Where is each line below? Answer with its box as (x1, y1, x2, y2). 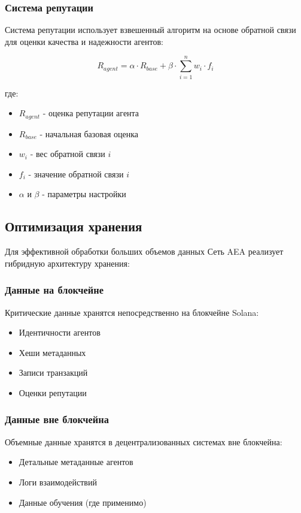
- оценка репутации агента (42, 107, 139, 119)
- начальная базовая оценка (39, 127, 139, 140)
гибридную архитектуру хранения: (5, 256, 130, 269)
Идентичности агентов (19, 326, 101, 339)
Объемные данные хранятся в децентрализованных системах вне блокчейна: (5, 435, 282, 448)
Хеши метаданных (19, 346, 86, 358)
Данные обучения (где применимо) (19, 496, 147, 508)
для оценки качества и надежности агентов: (5, 35, 163, 47)
